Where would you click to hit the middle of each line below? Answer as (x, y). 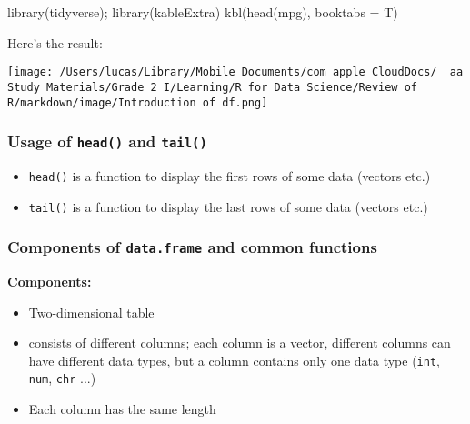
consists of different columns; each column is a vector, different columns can (240, 343)
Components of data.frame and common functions (192, 247)
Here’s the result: (55, 42)
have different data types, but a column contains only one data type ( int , (234, 360)
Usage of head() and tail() (107, 141)
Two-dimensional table (91, 312)
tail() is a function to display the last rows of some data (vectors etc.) (228, 206)
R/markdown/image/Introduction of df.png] (138, 102)
